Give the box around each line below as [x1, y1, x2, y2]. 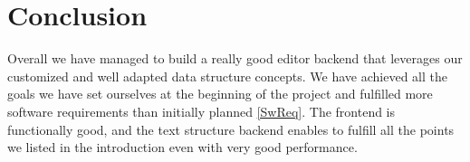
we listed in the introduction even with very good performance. [7, 138, 358, 157]
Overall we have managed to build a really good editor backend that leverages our [7, 49, 463, 68]
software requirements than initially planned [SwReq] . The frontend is [7, 101, 396, 120]
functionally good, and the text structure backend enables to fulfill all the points [7, 119, 455, 138]
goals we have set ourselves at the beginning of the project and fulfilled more [7, 84, 433, 103]
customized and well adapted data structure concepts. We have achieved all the [7, 66, 447, 85]
